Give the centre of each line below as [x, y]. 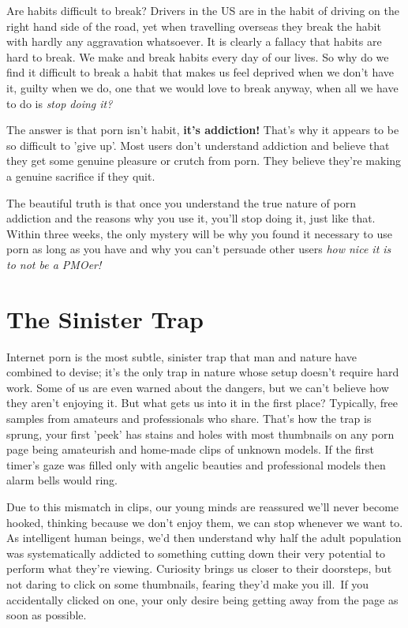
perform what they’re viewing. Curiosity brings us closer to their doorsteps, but [199, 568]
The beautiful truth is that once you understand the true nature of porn [181, 202]
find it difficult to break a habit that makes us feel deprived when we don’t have [200, 72]
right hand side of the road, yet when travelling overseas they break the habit [194, 26]
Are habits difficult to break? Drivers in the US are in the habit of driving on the [203, 10]
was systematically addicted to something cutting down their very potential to [196, 553]
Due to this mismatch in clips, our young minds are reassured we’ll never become [203, 506]
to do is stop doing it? [60, 103]
